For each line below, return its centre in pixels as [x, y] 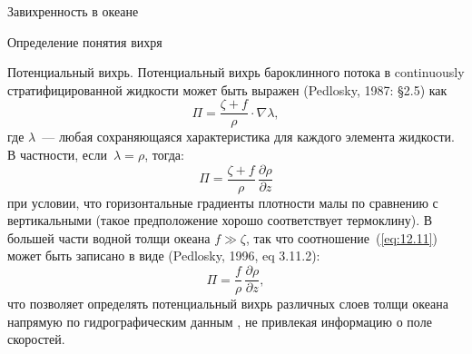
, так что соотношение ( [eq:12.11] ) [342, 237]
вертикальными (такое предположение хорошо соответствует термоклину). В [220, 220]
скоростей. [36, 339]
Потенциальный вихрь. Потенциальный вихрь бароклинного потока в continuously [236, 72]
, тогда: [164, 155]
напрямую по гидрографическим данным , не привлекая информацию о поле [220, 321]
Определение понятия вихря [85, 41]
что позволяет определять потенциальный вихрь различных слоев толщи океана [228, 304]
